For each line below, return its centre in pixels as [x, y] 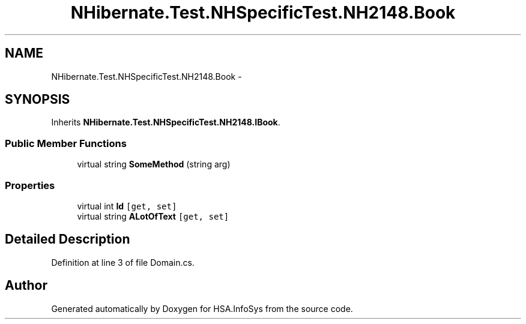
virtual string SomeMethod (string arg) [154, 164]
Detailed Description [68, 239]
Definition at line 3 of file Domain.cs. [123, 262]
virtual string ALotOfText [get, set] [153, 216]
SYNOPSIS [38, 100]
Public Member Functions [66, 143]
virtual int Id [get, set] [127, 206]
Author [26, 286]
